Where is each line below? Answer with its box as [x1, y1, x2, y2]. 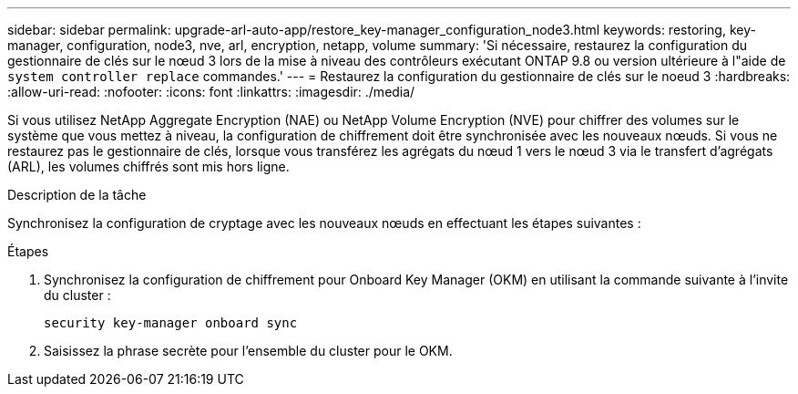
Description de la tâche [7, 187, 147, 202]
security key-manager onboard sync [44, 316, 298, 330]
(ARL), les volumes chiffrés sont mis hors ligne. [7, 159, 290, 174]
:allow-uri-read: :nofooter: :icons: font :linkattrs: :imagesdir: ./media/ [7, 84, 415, 99]
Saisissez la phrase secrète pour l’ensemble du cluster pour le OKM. [44, 343, 453, 358]
